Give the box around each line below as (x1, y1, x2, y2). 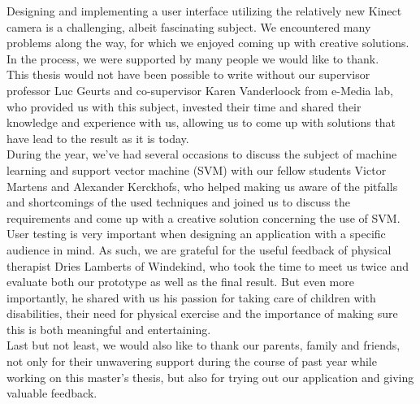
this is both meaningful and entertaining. (6, 320, 211, 337)
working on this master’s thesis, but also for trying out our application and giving (6, 368, 414, 385)
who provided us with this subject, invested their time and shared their (6, 98, 362, 115)
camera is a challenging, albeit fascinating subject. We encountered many (6, 18, 371, 35)
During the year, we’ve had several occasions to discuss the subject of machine (6, 146, 397, 163)
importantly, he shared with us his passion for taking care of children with (6, 289, 376, 306)
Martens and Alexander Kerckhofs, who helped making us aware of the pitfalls (6, 177, 398, 194)
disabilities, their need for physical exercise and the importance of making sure (6, 305, 398, 322)
